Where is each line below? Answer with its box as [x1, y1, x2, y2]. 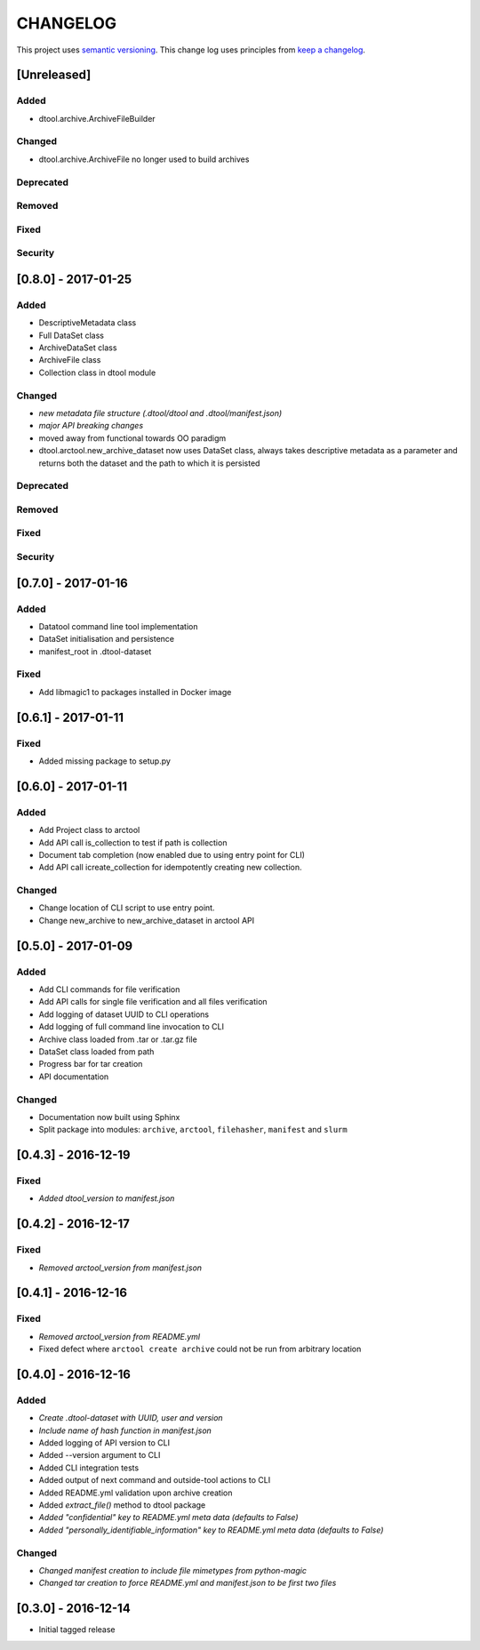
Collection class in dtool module [38, 367, 156, 378]
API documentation [38, 1071, 109, 1082]
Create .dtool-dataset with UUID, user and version [38, 1413, 223, 1423]
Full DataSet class [38, 330, 104, 340]
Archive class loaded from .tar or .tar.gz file [38, 1034, 197, 1045]
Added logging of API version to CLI [38, 1438, 171, 1448]
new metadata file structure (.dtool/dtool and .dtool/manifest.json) [38, 407, 283, 418]
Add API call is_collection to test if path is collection [38, 837, 228, 848]
